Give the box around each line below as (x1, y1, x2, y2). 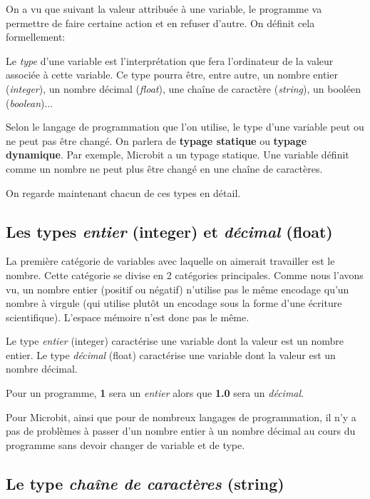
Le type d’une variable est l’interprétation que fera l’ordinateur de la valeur (6, 53, 334, 68)
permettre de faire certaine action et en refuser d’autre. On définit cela (6, 15, 315, 30)
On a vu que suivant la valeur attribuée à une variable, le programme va (6, 1, 322, 16)
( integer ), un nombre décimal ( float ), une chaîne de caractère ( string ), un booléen (6, 81, 361, 96)
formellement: (6, 29, 66, 44)
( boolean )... (6, 95, 53, 110)
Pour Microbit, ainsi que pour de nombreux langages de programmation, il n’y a (6, 409, 356, 424)
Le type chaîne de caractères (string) (6, 472, 284, 494)
